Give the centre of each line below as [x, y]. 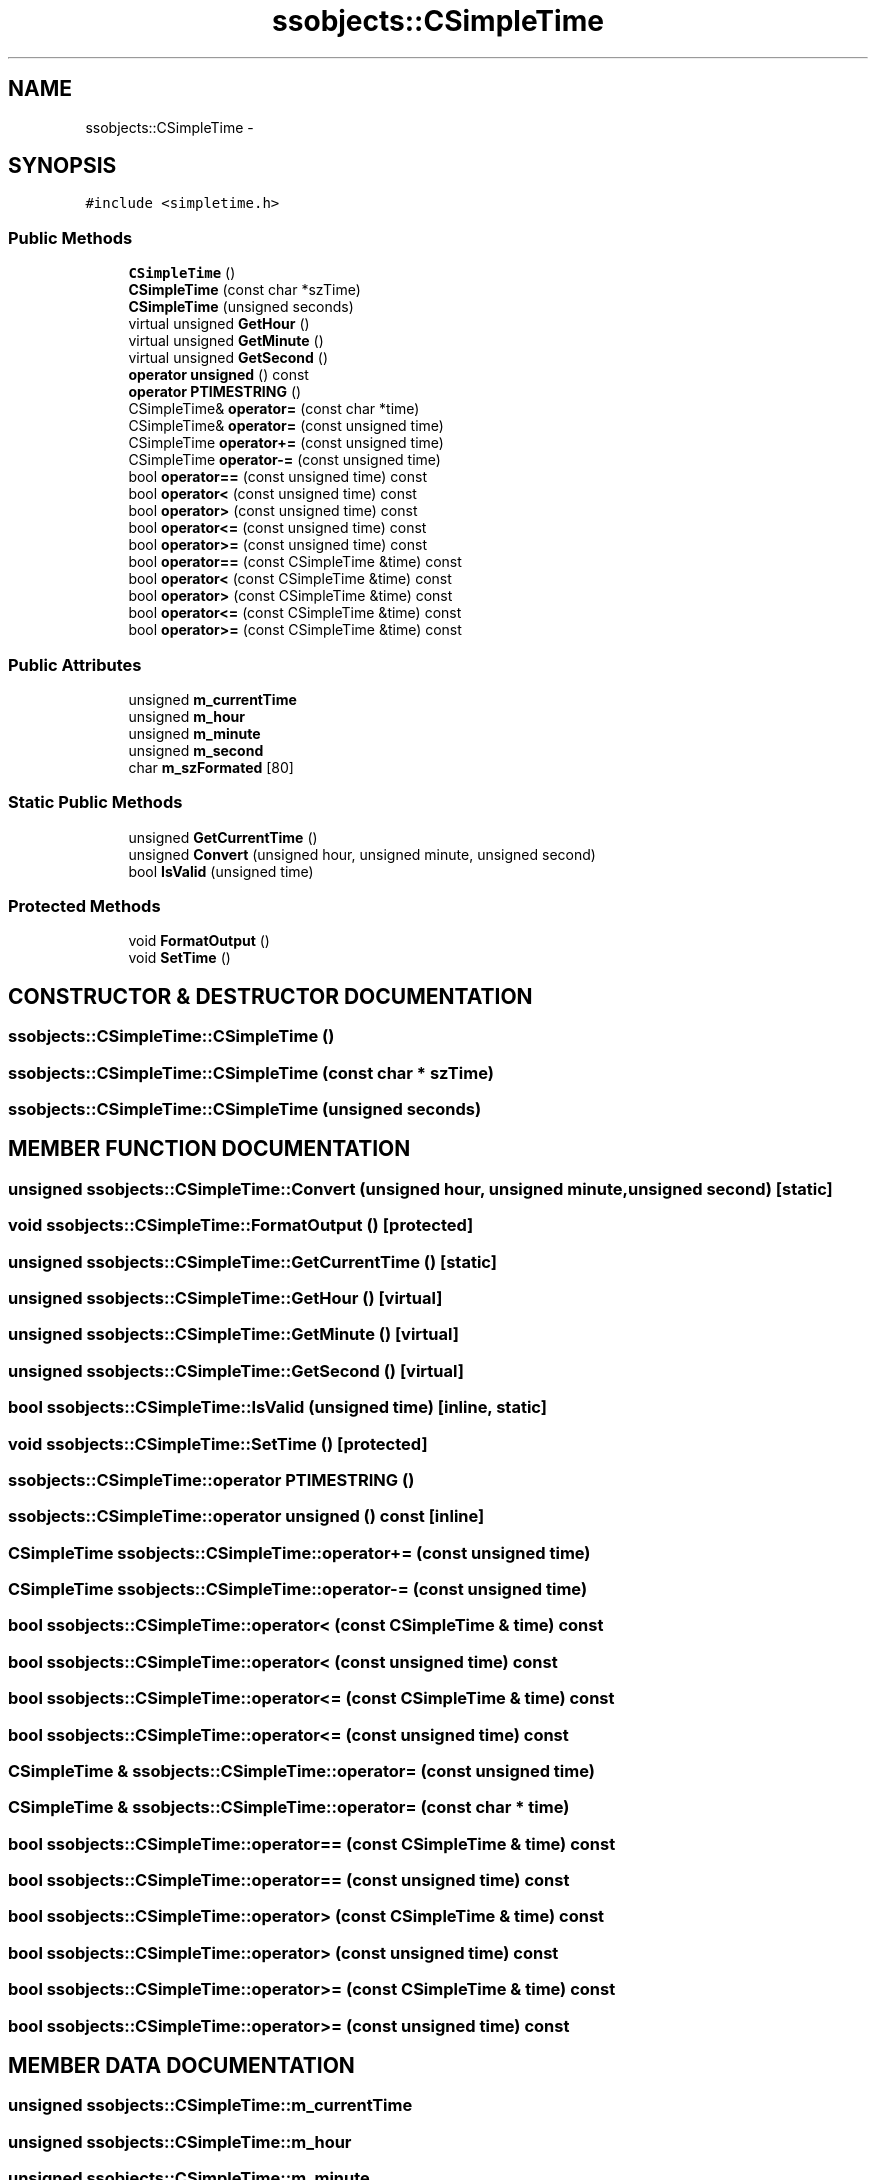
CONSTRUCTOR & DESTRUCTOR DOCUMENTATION [270, 996]
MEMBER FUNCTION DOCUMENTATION [209, 1149]
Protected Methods [84, 906]
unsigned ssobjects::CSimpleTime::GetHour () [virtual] [225, 1298]
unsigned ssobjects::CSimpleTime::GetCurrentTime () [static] [252, 1261]
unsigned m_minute [194, 733]
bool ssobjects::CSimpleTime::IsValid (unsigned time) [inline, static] [277, 1407]
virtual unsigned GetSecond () [228, 358]
